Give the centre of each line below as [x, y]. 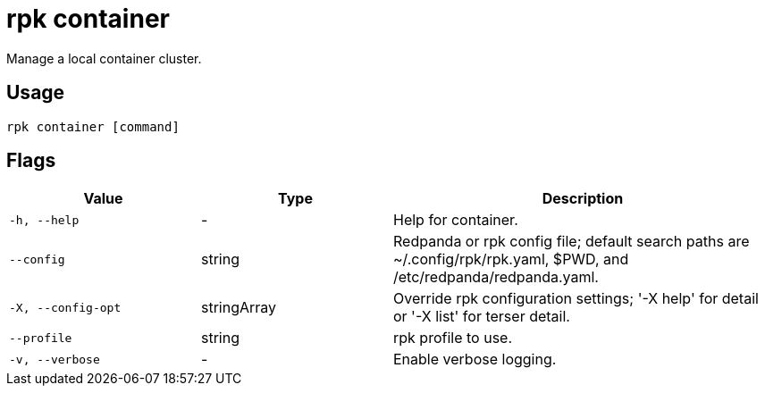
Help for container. [456, 220]
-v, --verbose [55, 359]
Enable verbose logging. [475, 360]
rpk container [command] [93, 126]
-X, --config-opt [65, 307]
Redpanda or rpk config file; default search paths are [572, 242]
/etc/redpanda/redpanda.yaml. [496, 277]
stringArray [239, 308]
